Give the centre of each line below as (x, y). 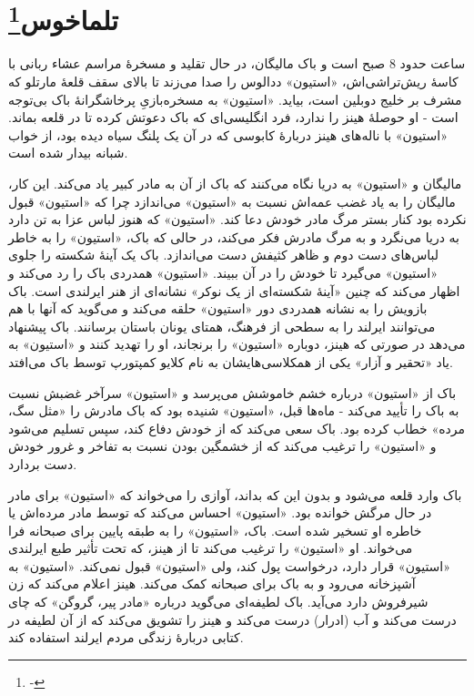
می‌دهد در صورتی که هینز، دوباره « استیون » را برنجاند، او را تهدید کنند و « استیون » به (237, 344)
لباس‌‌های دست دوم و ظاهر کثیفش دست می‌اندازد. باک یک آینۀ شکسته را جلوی (223, 255)
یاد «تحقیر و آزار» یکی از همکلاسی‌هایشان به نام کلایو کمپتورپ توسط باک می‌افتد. (231, 361)
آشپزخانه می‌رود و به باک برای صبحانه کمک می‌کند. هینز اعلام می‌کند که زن (212, 583)
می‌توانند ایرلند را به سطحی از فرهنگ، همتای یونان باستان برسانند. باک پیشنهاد (222, 326)
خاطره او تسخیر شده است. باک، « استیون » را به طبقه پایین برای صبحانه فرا (215, 530)
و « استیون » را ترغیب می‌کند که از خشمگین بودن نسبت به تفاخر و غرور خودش (222, 446)
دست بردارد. (43, 463)
